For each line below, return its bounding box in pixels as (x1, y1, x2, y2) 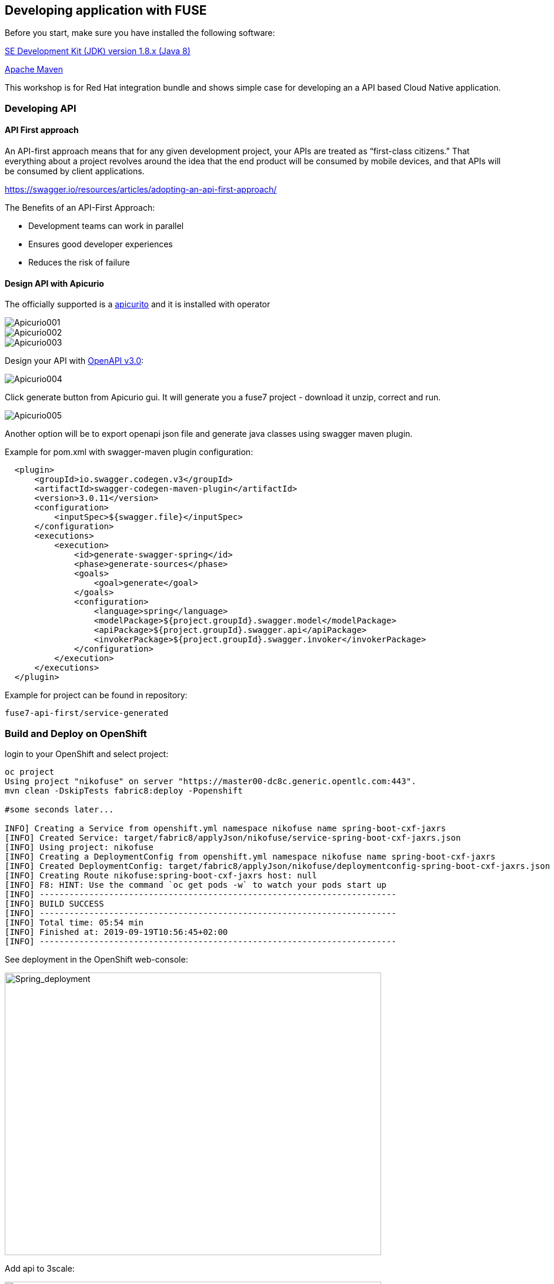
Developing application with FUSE (5, 3, 207, 18)
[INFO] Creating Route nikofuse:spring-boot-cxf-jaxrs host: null (5, 870, 318, 880)
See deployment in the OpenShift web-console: (5, 954, 188, 964)
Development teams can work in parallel (28, 221, 184, 231)
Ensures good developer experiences (28, 239, 173, 250)
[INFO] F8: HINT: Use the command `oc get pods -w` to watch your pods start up (5, 880, 387, 890)
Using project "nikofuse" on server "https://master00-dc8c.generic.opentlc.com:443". (5, 776, 416, 786)
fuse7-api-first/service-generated (5, 708, 169, 718)
